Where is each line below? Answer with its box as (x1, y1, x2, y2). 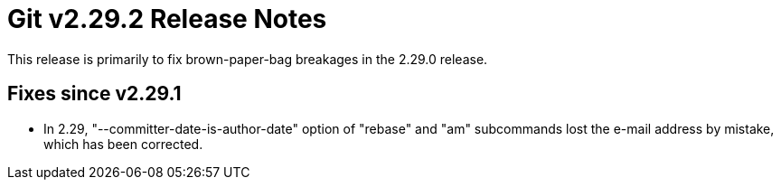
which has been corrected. (43, 136, 203, 152)
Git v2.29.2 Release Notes (7, 4, 327, 34)
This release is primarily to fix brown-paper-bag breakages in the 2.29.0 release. (7, 51, 488, 67)
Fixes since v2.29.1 (7, 82, 182, 106)
